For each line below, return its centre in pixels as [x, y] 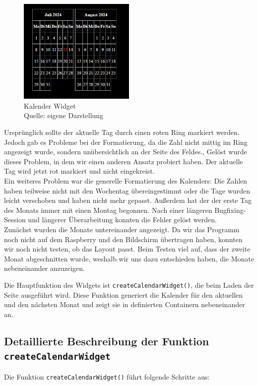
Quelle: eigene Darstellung [64, 115]
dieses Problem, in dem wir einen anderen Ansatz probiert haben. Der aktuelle [124, 161]
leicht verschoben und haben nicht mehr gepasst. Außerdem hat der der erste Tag [128, 200]
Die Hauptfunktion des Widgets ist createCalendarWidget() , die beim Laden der [129, 285]
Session [15, 220]
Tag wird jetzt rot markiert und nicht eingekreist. [79, 171]
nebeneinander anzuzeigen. [45, 268]
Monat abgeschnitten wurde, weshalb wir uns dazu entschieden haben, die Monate [129, 258]
